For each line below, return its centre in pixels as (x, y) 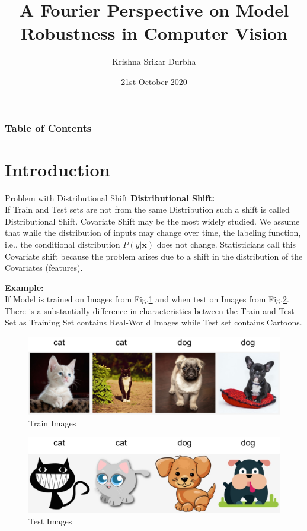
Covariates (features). (44, 268)
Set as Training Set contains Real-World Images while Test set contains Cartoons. (153, 322)
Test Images (50, 521)
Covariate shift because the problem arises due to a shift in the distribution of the (154, 256)
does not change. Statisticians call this (226, 244)
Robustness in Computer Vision (154, 33)
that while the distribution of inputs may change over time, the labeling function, (153, 233)
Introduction (57, 169)
